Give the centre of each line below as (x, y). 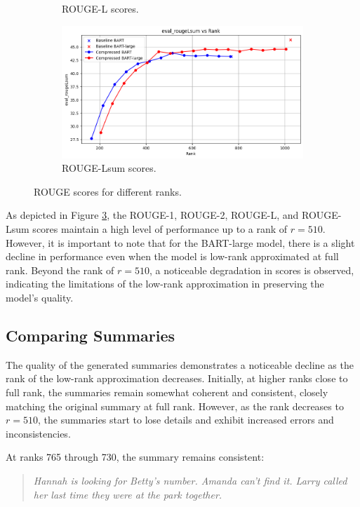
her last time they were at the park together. (128, 494)
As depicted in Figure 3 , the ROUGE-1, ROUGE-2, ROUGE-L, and (152, 215)
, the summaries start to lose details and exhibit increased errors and (186, 420)
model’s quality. (40, 298)
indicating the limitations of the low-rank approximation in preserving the (165, 284)
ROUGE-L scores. (100, 8)
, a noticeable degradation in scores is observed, (252, 270)
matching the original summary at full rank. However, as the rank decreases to (175, 406)
